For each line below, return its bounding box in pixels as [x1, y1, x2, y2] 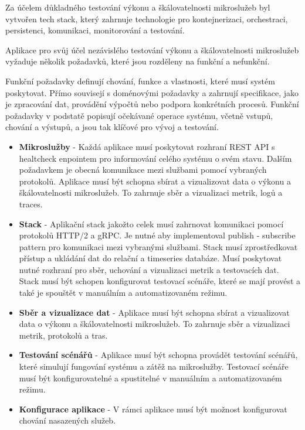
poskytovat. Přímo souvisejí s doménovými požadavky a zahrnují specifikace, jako [5, 86, 299, 98]
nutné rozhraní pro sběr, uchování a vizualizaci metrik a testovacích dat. [19, 263, 279, 275]
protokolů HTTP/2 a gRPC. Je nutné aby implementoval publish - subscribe [19, 229, 296, 241]
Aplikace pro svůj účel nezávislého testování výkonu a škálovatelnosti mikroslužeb [5, 43, 299, 56]
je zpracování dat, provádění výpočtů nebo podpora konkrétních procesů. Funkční [5, 98, 299, 110]
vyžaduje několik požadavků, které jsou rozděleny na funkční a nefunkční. [5, 55, 270, 67]
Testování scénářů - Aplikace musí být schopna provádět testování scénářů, [19, 349, 298, 361]
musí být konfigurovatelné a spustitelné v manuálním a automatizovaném [19, 371, 282, 384]
